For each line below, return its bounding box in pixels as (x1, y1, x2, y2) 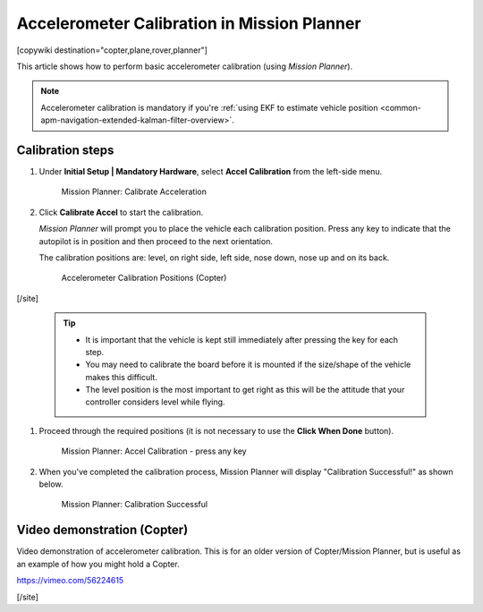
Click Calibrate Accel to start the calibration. (38, 207, 204, 217)
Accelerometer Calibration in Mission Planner (16, 13, 361, 33)
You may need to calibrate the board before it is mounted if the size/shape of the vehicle (85, 359, 411, 370)
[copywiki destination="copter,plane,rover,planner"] (16, 45, 208, 55)
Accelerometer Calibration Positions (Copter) (61, 273, 227, 284)
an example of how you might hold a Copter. (16, 558, 180, 569)
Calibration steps (16, 142, 114, 157)
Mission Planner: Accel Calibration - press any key (61, 446, 247, 456)
